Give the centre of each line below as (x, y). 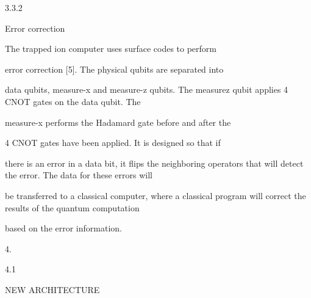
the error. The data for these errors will (79, 175)
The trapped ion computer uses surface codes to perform (111, 49)
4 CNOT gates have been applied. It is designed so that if (113, 143)
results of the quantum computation (72, 207)
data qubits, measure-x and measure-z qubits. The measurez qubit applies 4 (147, 89)
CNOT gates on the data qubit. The (73, 101)
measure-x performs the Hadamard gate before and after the (118, 122)
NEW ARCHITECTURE (52, 289)
